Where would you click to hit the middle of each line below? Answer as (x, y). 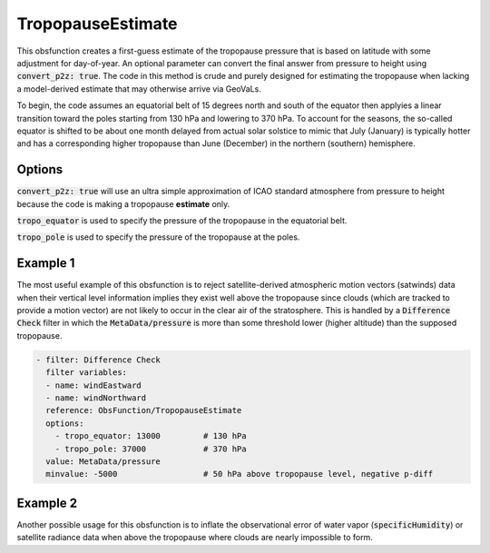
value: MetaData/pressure (103, 461)
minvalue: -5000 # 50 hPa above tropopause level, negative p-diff (240, 474)
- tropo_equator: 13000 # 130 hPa (151, 436)
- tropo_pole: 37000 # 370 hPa (151, 449)
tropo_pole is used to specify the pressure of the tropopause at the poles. (158, 237)
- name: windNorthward (96, 398)
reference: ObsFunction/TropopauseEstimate (144, 410)
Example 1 (46, 263)
